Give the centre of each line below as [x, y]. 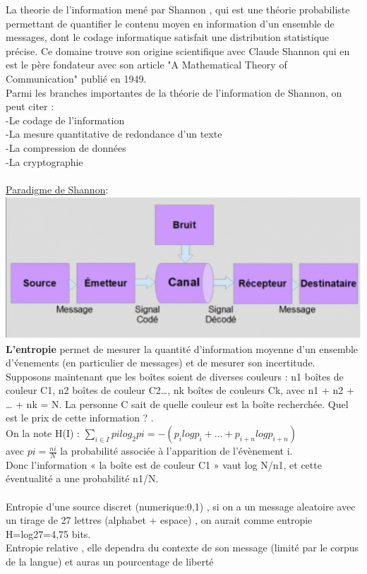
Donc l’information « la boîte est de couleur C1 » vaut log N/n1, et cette [164, 464]
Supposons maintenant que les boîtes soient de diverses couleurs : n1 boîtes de [175, 376]
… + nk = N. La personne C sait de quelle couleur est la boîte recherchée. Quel [177, 403]
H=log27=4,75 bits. [48, 533]
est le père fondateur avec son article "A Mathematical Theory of [146, 65]
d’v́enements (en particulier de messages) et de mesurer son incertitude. [161, 363]
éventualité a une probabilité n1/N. [82, 478]
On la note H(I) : [43, 433]
